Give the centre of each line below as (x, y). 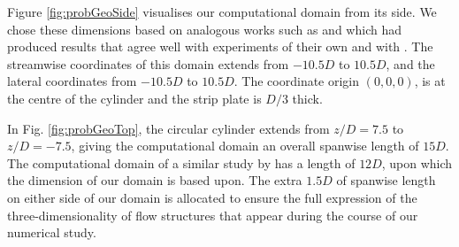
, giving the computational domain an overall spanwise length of (245, 146)
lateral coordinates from (72, 81)
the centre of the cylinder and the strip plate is (134, 98)
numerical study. (52, 232)
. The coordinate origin (297, 81)
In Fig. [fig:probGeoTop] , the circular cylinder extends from (168, 128)
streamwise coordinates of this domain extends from (148, 63)
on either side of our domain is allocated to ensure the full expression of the (212, 197)
